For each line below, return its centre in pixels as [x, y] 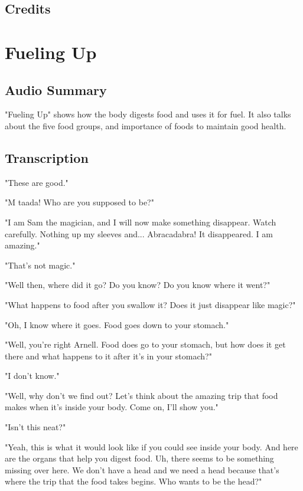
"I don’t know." [32, 376]
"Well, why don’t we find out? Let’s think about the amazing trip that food [141, 395]
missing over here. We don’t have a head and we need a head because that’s [142, 469]
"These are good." [37, 182]
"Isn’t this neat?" [35, 427]
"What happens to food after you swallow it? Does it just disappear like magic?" [150, 304]
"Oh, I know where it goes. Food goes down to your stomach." [117, 324]
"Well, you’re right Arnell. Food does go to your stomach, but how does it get [145, 344]
